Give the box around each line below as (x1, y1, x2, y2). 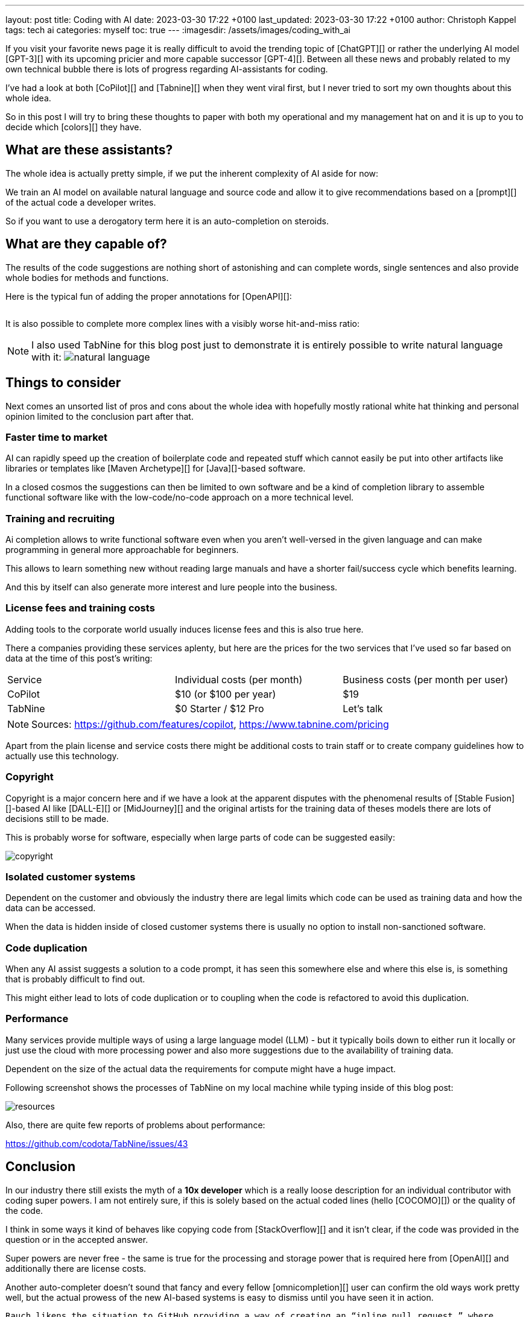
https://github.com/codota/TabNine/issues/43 (5, 1138, 188, 1149)
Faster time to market (5, 431, 108, 443)
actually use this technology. (5, 750, 119, 761)
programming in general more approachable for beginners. (5, 545, 239, 555)
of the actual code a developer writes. (5, 197, 156, 207)
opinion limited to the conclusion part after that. (5, 411, 194, 422)
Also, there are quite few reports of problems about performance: (5, 1119, 265, 1130)
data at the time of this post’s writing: (5, 652, 153, 663)
